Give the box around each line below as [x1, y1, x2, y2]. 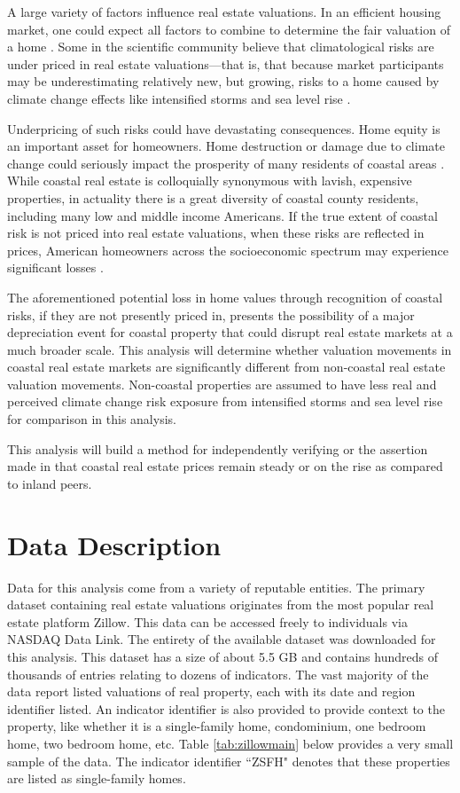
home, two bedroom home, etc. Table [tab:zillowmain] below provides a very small [7, 734, 454, 752]
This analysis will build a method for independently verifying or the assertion [7, 439, 428, 458]
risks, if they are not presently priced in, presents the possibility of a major [7, 305, 415, 324]
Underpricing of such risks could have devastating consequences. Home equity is [7, 119, 441, 137]
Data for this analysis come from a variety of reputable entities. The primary [7, 577, 425, 596]
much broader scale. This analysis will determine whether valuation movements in [7, 340, 452, 358]
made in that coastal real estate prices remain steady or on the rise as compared [7, 457, 443, 475]
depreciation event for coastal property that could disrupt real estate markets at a [7, 323, 453, 342]
